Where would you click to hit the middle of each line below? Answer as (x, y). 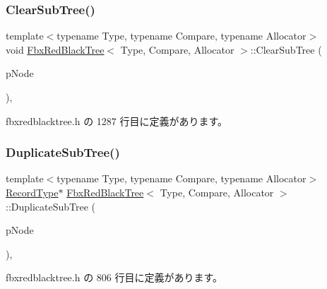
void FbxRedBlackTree (55, 49)
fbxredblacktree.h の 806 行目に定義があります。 (114, 277)
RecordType (32, 192)
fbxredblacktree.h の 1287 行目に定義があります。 (117, 120)
